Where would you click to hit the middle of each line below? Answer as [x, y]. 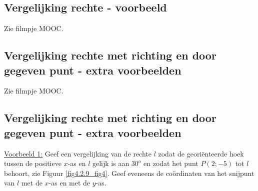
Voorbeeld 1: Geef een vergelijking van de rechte [78, 153]
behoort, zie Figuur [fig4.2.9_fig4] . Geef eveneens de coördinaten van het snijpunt [129, 173]
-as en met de [69, 183]
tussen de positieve [33, 163]
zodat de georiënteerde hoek [201, 153]
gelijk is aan [111, 163]
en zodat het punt [171, 163]
